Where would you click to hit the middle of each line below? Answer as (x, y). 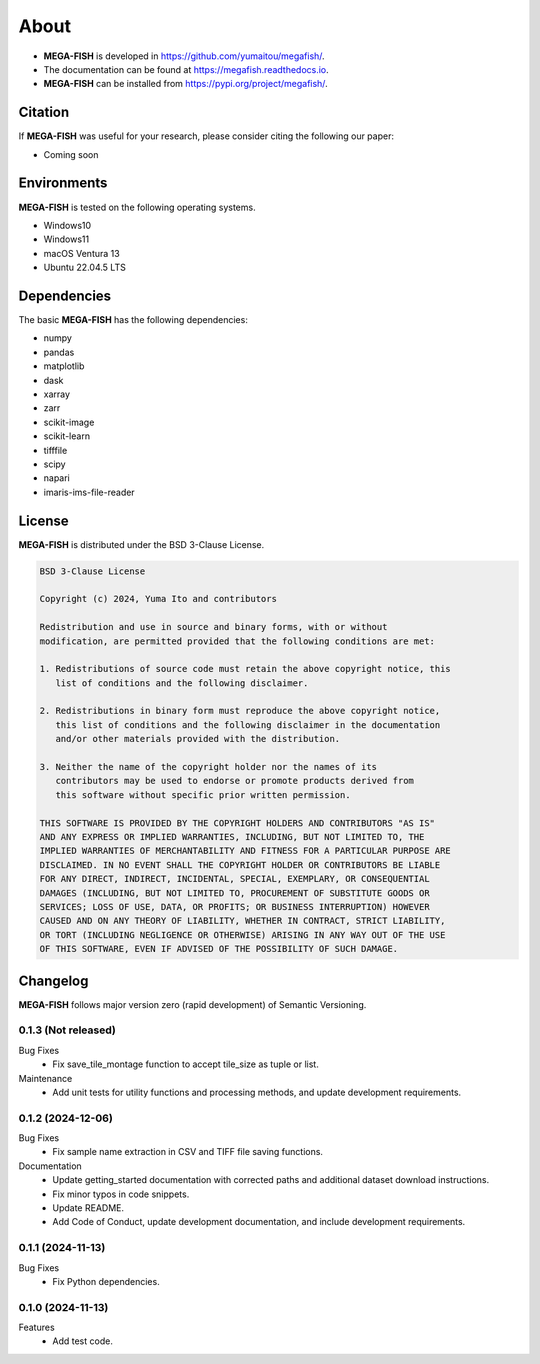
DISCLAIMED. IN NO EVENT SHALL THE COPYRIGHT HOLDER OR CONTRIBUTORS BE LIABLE (240, 864)
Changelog (53, 980)
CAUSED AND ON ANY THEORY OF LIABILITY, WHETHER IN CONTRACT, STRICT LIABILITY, (242, 921)
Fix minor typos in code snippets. (121, 1194)
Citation (44, 112)
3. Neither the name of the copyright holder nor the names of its (208, 767)
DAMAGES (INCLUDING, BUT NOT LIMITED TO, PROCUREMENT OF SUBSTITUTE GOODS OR (234, 893)
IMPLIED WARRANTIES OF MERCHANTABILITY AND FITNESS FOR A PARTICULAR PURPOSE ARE (245, 851)
